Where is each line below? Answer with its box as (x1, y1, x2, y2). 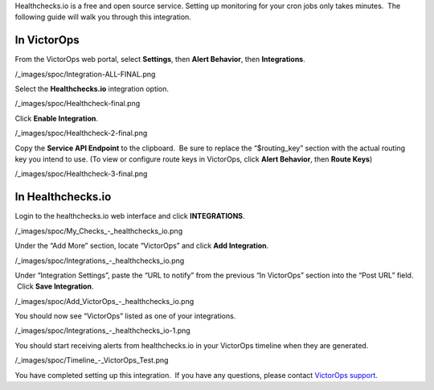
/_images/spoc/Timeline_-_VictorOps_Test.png (14, 355, 169, 365)
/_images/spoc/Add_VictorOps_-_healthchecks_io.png (14, 296, 194, 306)
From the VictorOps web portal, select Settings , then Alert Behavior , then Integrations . (14, 55, 305, 64)
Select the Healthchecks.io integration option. (14, 84, 169, 94)
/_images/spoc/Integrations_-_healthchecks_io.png (14, 256, 185, 265)
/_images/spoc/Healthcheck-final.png (14, 99, 141, 109)
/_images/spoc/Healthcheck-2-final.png (14, 129, 148, 138)
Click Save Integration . (16, 281, 94, 291)
